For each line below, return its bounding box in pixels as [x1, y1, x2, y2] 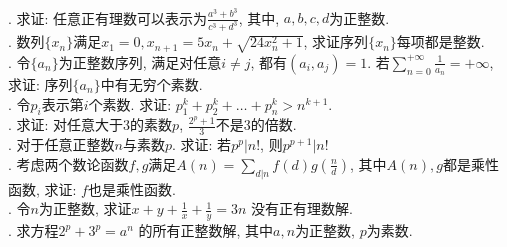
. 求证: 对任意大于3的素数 [8, 114, 173, 135]
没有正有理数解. [251, 198, 353, 219]
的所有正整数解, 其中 [138, 220, 274, 241]
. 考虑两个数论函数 [8, 153, 129, 174]
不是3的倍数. [215, 114, 297, 135]
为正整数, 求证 [38, 198, 132, 219]
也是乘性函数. [87, 178, 176, 199]
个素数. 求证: [88, 93, 172, 114]
